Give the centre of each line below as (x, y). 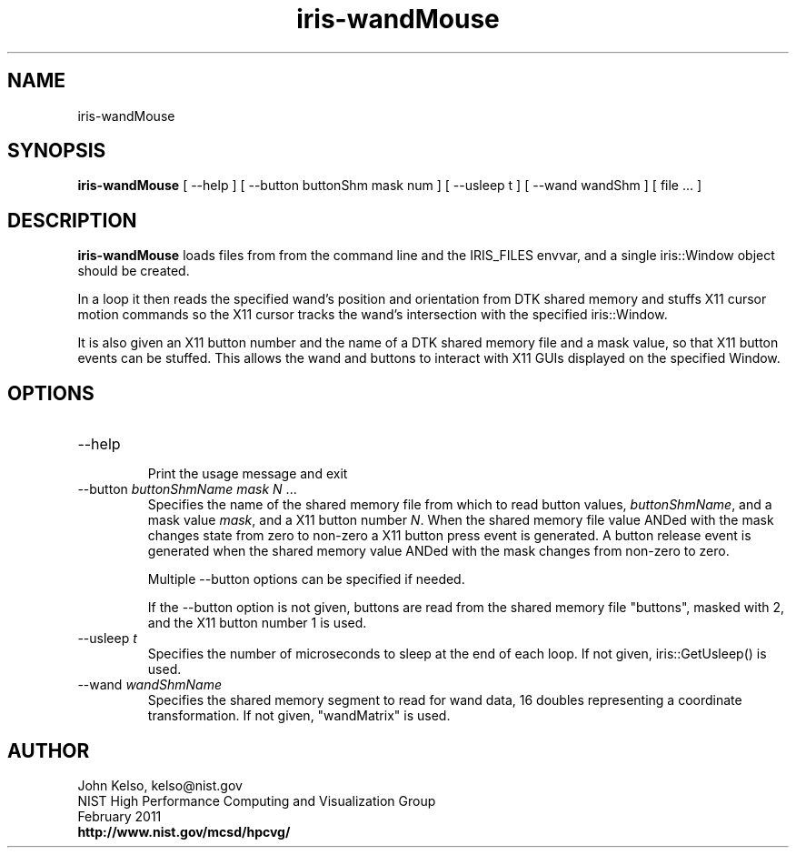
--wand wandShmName (150, 685)
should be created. (134, 271)
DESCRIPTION (72, 220)
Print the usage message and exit (248, 474)
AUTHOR (49, 750)
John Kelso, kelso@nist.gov (160, 785)
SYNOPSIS (57, 151)
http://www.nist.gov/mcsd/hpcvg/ (184, 831)
